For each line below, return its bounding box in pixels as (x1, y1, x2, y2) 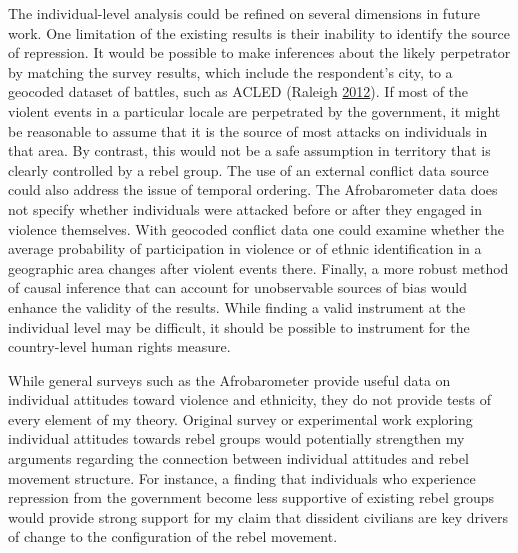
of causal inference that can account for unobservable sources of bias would (8, 277, 468, 298)
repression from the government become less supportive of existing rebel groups (8, 487, 495, 508)
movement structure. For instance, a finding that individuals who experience (8, 467, 476, 488)
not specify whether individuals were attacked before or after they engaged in (8, 198, 483, 219)
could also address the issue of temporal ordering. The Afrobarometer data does (8, 179, 498, 200)
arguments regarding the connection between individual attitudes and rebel (8, 448, 469, 469)
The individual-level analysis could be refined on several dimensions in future (8, 3, 480, 23)
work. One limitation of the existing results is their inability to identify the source (8, 22, 510, 43)
